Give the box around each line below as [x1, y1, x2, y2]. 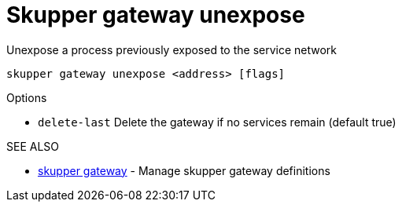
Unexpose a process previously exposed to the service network [6, 42, 337, 57]
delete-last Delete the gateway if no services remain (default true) [38, 115, 396, 129]
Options [6, 90, 47, 104]
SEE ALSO [6, 139, 60, 153]
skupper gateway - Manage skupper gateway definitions [38, 163, 330, 177]
